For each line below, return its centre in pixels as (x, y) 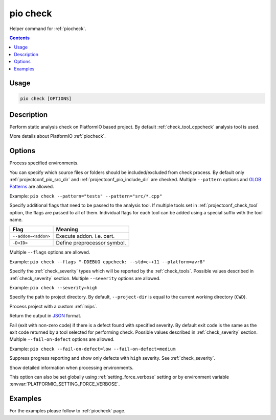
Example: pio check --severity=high (54, 287)
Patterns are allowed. (32, 187)
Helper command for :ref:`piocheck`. (48, 29)
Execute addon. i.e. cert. (85, 236)
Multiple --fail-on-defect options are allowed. (62, 339)
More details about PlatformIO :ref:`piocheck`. (57, 136)
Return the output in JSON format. (45, 316)
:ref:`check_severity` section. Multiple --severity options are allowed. (85, 278)
